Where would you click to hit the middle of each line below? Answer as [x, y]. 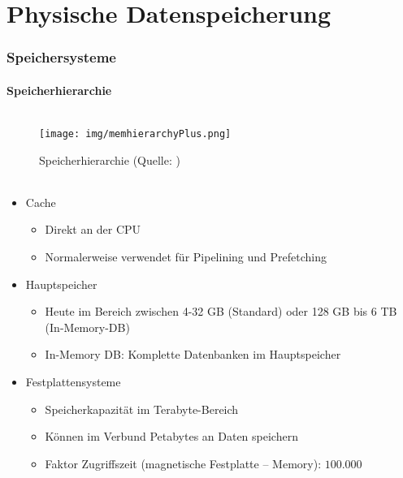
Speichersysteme [61, 57]
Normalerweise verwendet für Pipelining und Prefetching [186, 257]
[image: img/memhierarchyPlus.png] [135, 134]
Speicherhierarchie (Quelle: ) [110, 159]
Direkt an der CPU [93, 229]
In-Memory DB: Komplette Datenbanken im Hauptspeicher [193, 354]
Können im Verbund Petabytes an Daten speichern [171, 436]
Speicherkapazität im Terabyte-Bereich [142, 409]
